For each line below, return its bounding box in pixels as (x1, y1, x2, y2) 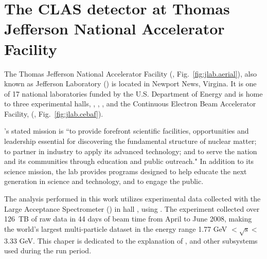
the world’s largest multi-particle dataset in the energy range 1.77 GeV (4, 223, 227, 234)
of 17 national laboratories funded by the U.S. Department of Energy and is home (4, 88, 263, 99)
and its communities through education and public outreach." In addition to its (4, 156, 254, 166)
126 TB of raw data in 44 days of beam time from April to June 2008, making (4, 213, 252, 224)
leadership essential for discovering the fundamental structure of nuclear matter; (4, 136, 257, 146)
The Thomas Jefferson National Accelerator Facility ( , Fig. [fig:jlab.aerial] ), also (4, 68, 257, 79)
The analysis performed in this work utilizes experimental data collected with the (4, 193, 261, 204)
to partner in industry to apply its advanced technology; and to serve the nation (4, 145, 257, 156)
